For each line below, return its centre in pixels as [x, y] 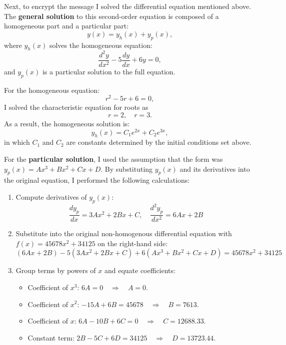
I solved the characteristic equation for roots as [76, 107]
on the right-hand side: [133, 243]
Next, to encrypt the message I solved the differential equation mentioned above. [128, 6]
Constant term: [51, 337]
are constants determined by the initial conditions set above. [159, 142]
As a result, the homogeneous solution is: [67, 123]
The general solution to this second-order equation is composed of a [111, 16]
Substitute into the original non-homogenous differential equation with [124, 233]
